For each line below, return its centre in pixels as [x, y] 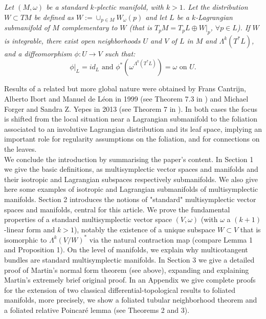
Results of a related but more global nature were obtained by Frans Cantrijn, [125, 88]
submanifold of [27, 27]
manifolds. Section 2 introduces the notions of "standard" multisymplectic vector [130, 199]
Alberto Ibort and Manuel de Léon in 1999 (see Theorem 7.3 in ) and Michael [126, 99]
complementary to [90, 27]
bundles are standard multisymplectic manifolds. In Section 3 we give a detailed [129, 260]
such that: [120, 53]
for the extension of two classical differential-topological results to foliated [120, 290]
